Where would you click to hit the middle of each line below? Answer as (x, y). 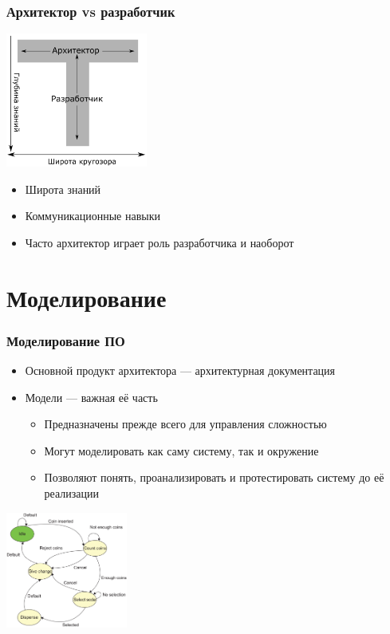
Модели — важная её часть (91, 397)
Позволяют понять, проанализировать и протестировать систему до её (214, 477)
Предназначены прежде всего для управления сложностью (185, 424)
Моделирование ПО (66, 340)
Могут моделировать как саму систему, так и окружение (181, 450)
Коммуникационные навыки (93, 216)
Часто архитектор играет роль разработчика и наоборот (160, 242)
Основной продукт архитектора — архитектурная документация (180, 370)
